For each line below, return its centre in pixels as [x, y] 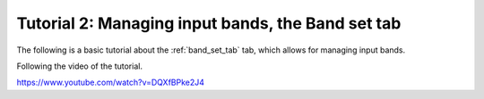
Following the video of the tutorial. [80, 66]
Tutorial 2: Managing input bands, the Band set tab [209, 23]
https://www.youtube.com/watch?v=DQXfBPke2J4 [111, 82]
